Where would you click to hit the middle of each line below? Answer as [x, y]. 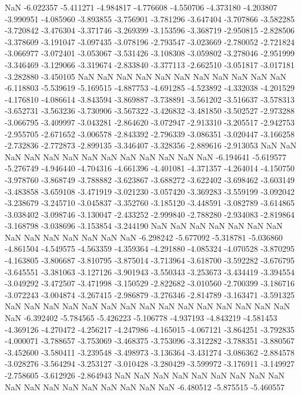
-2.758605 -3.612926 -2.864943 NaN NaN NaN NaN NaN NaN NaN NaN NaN [145, 375]
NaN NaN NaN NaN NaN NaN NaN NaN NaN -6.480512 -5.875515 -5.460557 [145, 386]
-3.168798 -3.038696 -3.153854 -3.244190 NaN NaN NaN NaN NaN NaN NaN [144, 226]
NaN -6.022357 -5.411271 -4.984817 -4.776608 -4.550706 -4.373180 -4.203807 [141, 7]
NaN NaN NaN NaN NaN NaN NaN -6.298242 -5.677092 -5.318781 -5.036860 [144, 237]
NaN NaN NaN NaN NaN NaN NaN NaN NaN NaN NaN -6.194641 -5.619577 [146, 156]
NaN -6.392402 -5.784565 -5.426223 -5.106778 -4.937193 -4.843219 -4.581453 [141, 318]
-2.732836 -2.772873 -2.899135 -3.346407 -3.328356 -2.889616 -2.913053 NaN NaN [151, 145]
